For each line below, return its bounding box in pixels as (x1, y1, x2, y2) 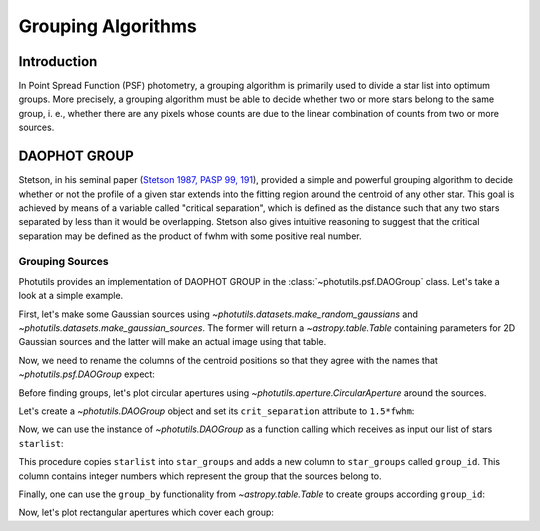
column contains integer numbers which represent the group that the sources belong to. (18, 470, 382, 482)
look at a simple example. (18, 290, 124, 302)
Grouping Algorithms (18, 15, 197, 37)
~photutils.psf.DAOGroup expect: (18, 368, 155, 380)
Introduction (18, 53, 98, 70)
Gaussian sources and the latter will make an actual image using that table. (18, 336, 327, 348)
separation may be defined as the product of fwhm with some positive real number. (18, 230, 362, 242)
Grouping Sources (18, 255, 109, 269)
